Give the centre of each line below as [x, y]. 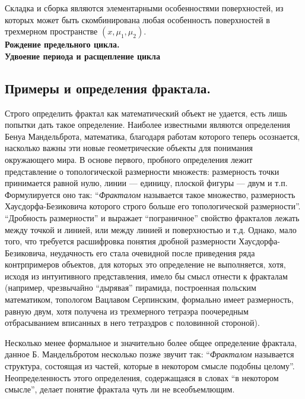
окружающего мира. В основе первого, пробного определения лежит [129, 159]
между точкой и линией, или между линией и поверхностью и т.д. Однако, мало [151, 229]
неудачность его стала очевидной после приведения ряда [152, 252]
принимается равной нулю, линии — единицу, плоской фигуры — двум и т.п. [146, 183]
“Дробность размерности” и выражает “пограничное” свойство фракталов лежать [152, 217]
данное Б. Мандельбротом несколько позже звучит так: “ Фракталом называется [150, 354]
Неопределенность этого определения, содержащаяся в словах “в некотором [142, 377]
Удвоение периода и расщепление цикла [82, 56]
